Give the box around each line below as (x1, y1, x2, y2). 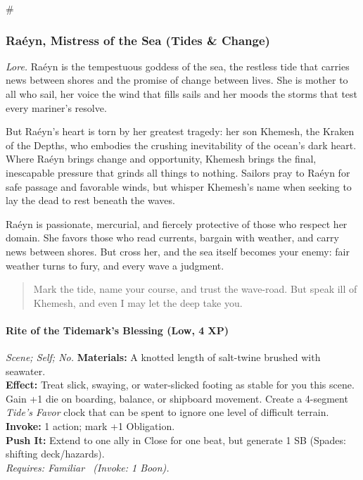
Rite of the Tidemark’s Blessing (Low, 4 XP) (6, 322, 229, 337)
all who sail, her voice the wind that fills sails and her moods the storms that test (6, 87, 358, 101)
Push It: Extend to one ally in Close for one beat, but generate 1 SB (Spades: (6, 432, 346, 447)
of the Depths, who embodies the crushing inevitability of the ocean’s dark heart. (6, 137, 357, 152)
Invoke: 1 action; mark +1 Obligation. (6, 419, 175, 434)
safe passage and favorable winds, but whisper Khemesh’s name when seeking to (6, 179, 352, 194)
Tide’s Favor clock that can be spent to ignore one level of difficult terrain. (6, 405, 329, 419)
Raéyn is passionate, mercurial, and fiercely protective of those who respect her (6, 216, 348, 231)
